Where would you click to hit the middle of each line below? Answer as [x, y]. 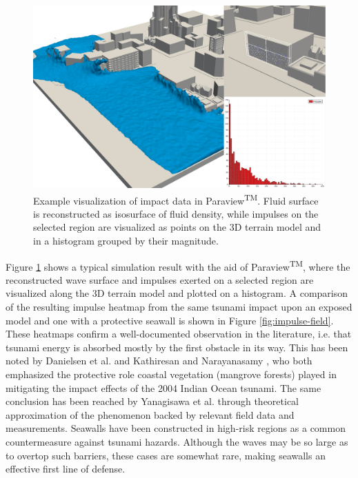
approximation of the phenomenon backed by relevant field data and [150, 414]
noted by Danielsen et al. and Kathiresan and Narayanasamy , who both [159, 361]
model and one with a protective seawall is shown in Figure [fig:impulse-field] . [170, 320]
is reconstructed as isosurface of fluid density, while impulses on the [176, 213]
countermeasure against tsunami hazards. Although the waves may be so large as [177, 441]
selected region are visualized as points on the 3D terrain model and [177, 227]
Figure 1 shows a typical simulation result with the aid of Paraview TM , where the [178, 265]
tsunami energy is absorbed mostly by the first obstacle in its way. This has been [177, 347]
